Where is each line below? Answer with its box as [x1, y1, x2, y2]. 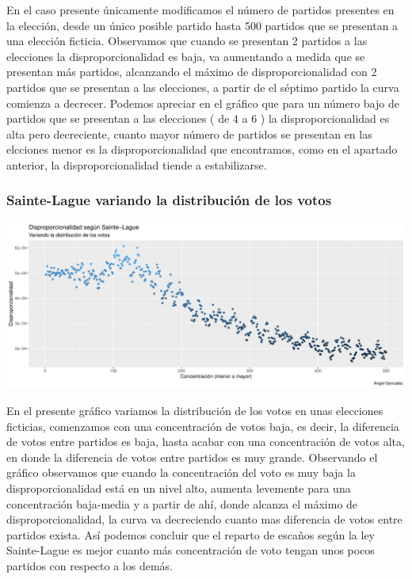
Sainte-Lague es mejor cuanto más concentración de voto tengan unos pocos [6, 542, 375, 558]
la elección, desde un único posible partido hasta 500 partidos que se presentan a [6, 17, 399, 33]
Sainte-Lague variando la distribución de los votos [6, 190, 332, 210]
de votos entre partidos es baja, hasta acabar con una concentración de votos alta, [6, 433, 405, 450]
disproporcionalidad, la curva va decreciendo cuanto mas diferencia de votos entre [6, 511, 402, 528]
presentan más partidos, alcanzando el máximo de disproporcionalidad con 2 [6, 63, 377, 80]
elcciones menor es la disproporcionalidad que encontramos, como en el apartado [6, 141, 398, 158]
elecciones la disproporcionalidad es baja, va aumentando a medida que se [6, 48, 365, 64]
